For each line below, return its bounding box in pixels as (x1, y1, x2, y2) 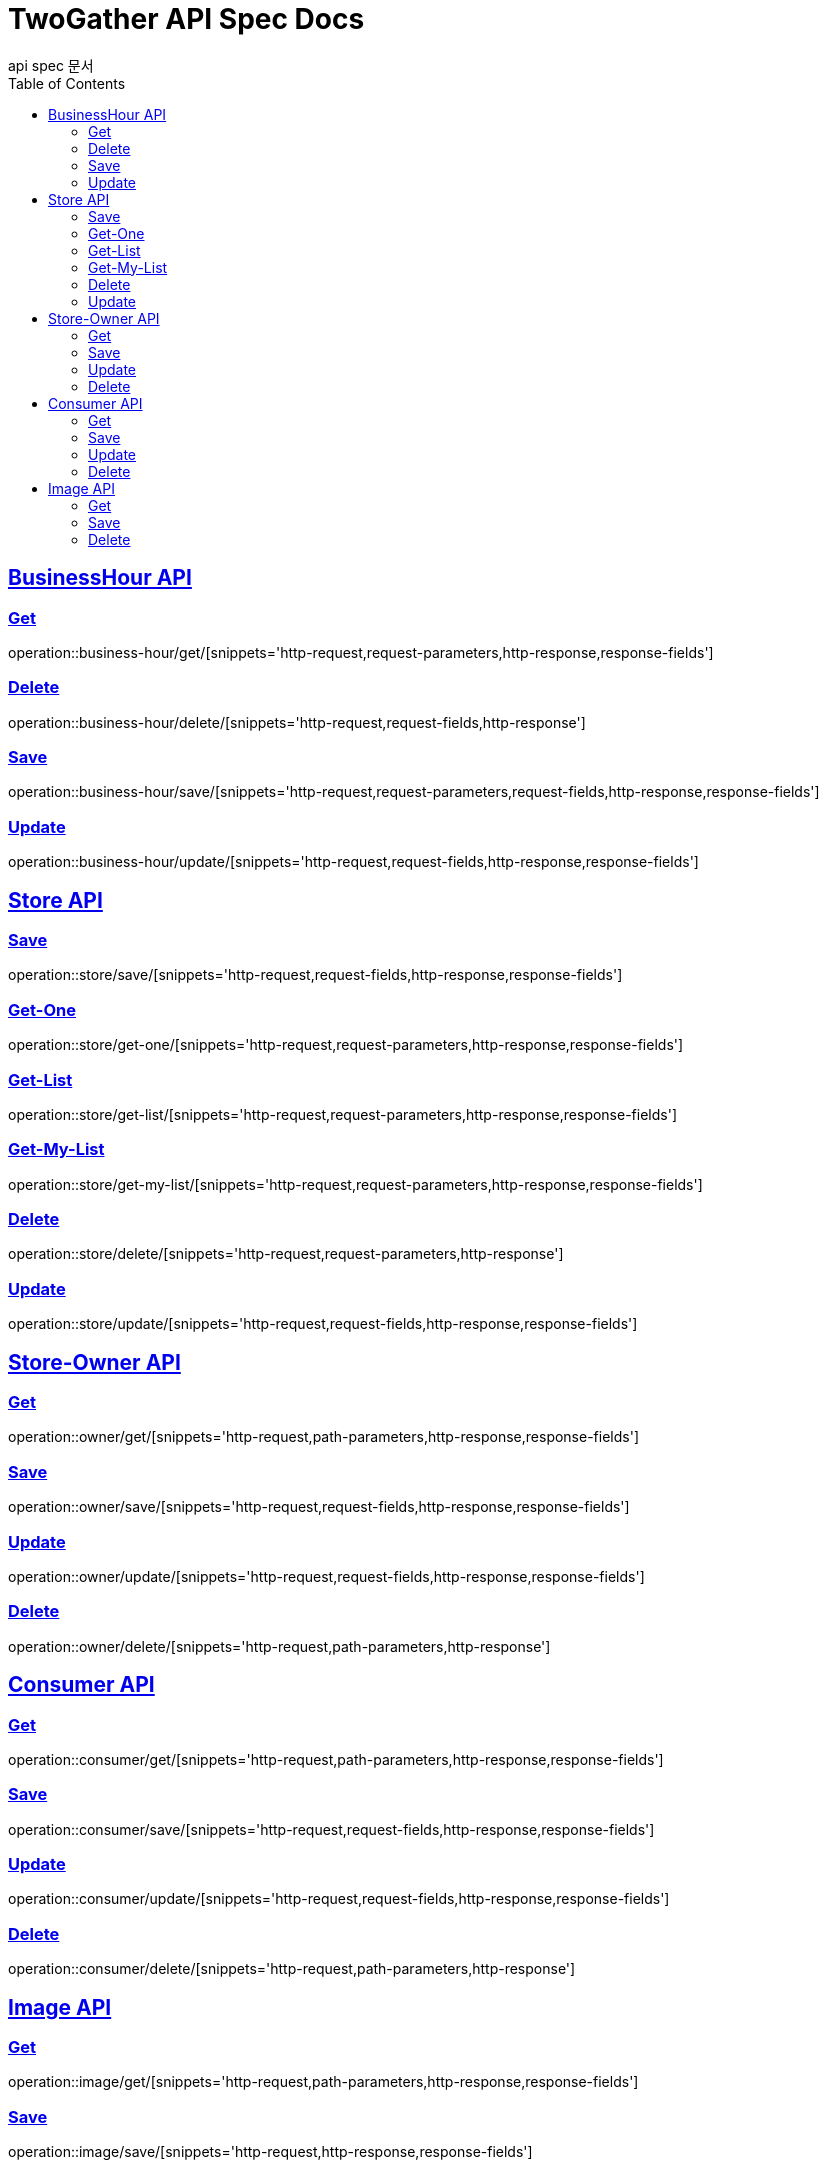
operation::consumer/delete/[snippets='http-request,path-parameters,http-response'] (8, 1960, 576, 1978)
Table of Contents (8, 74, 126, 92)
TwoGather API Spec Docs (8, 2, 365, 36)
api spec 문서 (8, 56, 94, 74)
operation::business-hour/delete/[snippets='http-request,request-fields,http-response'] (8, 713, 586, 731)
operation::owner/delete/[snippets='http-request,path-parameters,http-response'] (8, 1637, 551, 1655)
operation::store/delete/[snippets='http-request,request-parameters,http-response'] (8, 1245, 564, 1263)
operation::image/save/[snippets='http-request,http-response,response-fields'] (8, 2143, 533, 2161)
